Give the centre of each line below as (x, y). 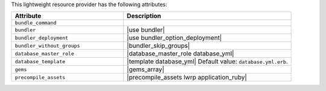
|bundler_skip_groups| (158, 46)
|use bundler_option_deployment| (174, 38)
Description (144, 16)
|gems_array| (145, 69)
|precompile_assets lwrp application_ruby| (187, 77)
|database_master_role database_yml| (181, 54)
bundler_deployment (42, 38)
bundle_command (36, 23)
